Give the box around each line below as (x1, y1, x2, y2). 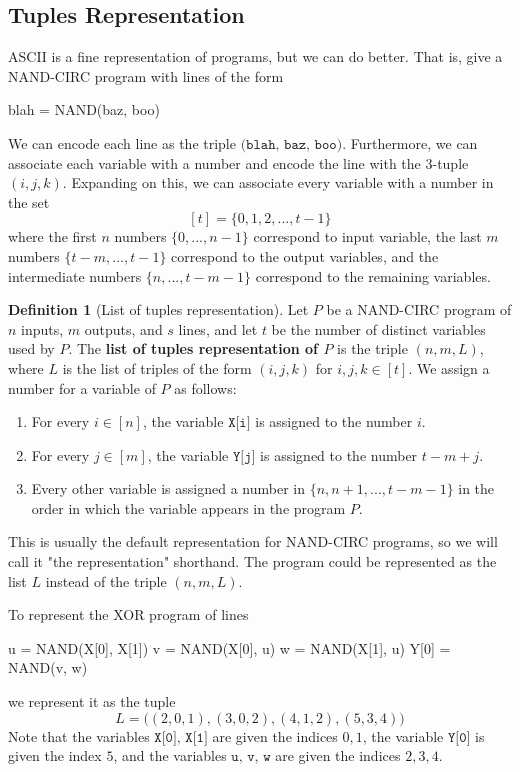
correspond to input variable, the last (253, 226, 482, 247)
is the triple (337, 338, 408, 359)
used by (8, 338, 55, 359)
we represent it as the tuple (8, 691, 176, 712)
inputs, (21, 318, 64, 339)
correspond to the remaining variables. (255, 265, 491, 286)
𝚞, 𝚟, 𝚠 (231, 750, 271, 765)
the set (8, 191, 50, 212)
